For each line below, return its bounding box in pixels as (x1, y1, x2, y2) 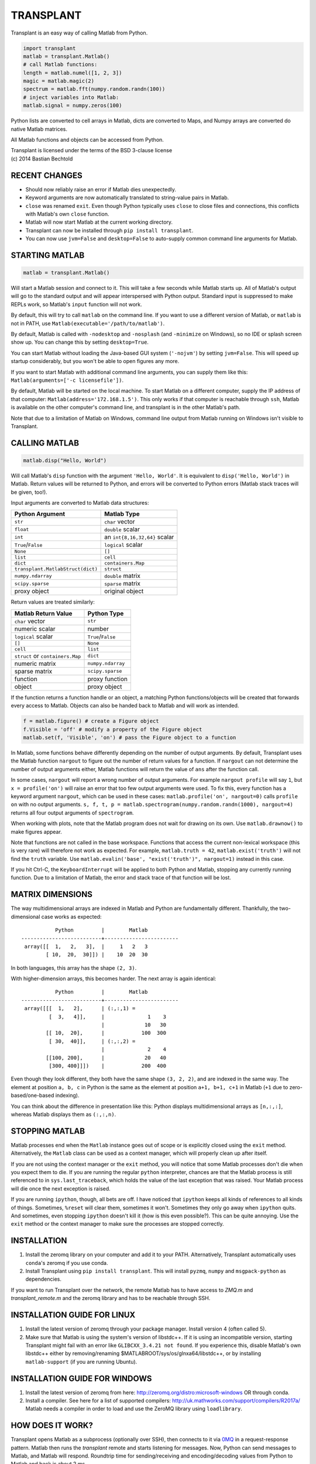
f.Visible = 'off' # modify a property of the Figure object (23, 726, 202, 733)
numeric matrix (14, 659, 56, 668)
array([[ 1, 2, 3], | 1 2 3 (24, 943, 148, 950)
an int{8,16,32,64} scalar (104, 533, 174, 541)
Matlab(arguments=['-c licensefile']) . (11, 377, 124, 384)
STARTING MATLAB (11, 250, 85, 260)
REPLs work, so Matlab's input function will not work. (11, 300, 143, 307)
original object (104, 587, 144, 596)
